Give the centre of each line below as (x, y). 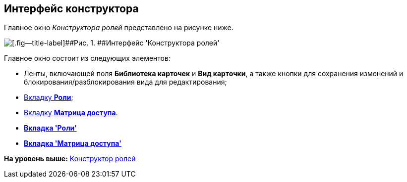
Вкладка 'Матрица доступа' (73, 143)
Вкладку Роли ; (49, 97)
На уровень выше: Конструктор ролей (70, 159)
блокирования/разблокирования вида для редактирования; (125, 82)
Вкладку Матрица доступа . (71, 113)
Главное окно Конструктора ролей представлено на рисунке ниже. (119, 28)
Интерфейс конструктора (71, 9)
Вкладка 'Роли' (50, 128)
